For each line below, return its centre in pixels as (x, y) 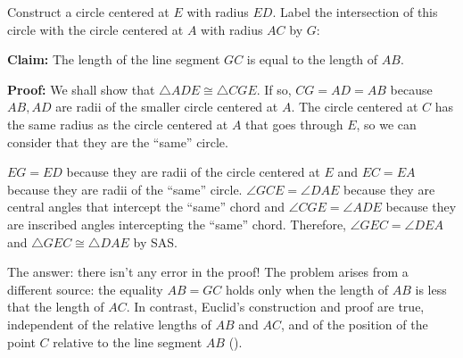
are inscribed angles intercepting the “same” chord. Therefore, (177, 224)
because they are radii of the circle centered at (193, 172)
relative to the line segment (128, 341)
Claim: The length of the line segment (114, 59)
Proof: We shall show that (81, 89)
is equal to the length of (312, 59)
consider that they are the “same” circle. (118, 142)
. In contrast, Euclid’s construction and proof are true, (275, 307)
